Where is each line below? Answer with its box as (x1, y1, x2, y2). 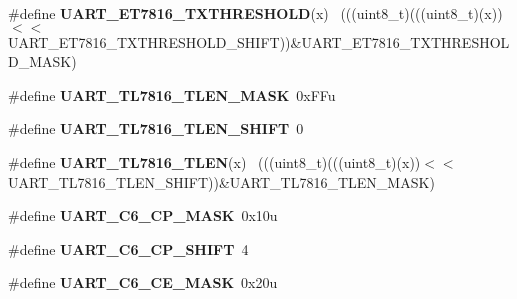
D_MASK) (8, 51, 77, 72)
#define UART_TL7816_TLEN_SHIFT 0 (8, 118, 304, 139)
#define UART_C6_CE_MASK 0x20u (8, 272, 278, 293)
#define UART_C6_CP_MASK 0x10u (8, 205, 278, 226)
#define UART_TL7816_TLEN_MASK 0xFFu (8, 84, 336, 105)
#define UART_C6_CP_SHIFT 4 (8, 238, 249, 259)
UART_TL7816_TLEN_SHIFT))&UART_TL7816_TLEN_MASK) (8, 171, 435, 192)
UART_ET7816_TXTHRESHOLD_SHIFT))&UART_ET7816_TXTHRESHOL (8, 31, 510, 52)
